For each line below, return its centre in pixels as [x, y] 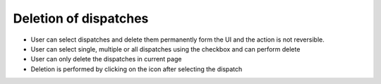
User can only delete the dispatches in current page [106, 59]
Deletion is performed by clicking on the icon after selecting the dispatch [137, 69]
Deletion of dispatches [81, 18]
